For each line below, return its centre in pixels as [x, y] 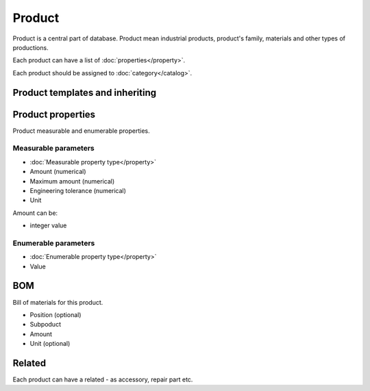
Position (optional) [56, 314]
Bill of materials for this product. [58, 302]
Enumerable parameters [54, 243]
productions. [30, 47]
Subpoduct [46, 325]
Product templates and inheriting [85, 92]
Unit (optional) [50, 344]
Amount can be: [35, 213]
